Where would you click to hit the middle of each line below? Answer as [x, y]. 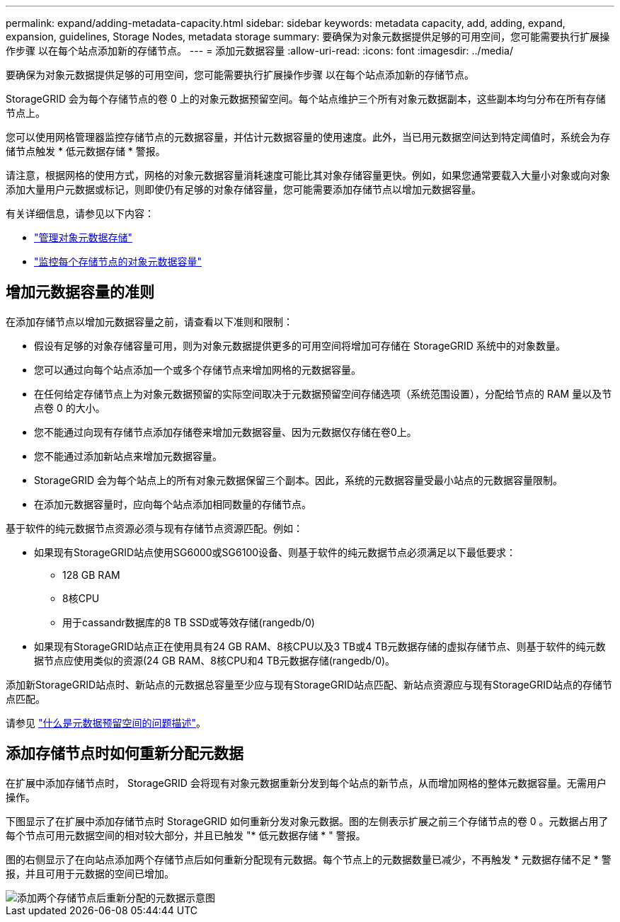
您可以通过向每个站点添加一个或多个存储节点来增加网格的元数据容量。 [197, 369]
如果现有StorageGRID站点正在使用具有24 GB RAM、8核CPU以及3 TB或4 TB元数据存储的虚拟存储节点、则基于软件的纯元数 [320, 646]
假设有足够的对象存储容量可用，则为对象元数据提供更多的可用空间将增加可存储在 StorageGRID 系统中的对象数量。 [300, 345]
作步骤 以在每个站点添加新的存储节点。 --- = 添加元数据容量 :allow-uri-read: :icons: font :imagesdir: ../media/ [259, 51]
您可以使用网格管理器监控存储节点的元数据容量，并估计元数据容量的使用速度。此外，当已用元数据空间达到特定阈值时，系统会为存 [308, 137]
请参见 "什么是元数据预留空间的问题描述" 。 [106, 722]
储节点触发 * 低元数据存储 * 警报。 [86, 151]
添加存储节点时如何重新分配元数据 [125, 754]
